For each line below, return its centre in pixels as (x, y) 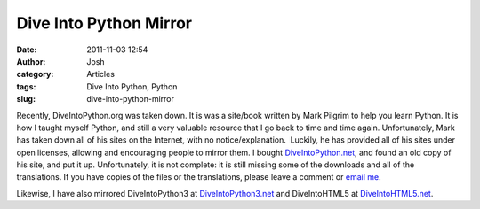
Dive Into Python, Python (132, 86)
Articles (101, 74)
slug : (26, 99)
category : (35, 74)
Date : (27, 50)
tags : (26, 86)
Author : (31, 61)
